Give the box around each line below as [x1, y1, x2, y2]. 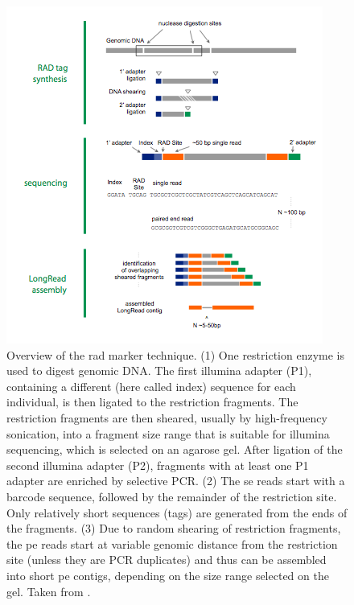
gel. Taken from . [6, 582, 91, 599]
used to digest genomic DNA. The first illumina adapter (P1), [6, 362, 312, 379]
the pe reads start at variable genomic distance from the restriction [6, 535, 338, 552]
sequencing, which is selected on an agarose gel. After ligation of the [6, 441, 343, 458]
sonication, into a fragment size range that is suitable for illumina [6, 425, 330, 442]
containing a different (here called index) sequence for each [6, 377, 296, 394]
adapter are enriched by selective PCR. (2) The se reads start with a [6, 472, 345, 489]
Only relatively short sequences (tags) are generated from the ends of [6, 504, 348, 521]
